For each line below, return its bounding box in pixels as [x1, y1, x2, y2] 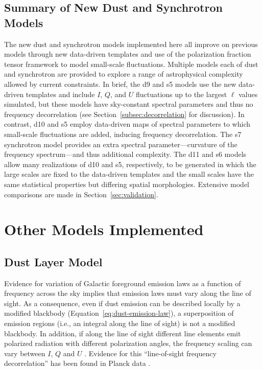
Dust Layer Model [4, 253, 103, 269]
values [239, 88, 258, 99]
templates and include [26, 88, 95, 99]
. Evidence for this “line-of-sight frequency [84, 348, 217, 358]
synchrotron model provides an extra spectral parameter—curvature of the [4, 138, 237, 149]
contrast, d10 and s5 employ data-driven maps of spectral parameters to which [4, 119, 251, 129]
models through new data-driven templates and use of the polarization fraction [4, 49, 251, 59]
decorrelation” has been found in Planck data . [4, 358, 151, 368]
